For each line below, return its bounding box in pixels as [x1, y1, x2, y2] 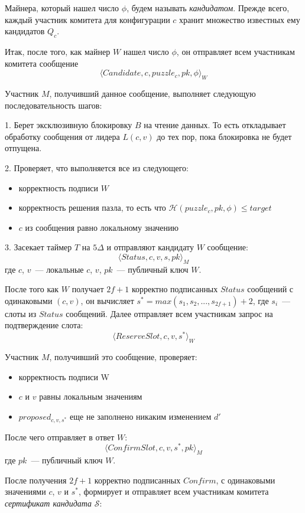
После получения [5, 473, 67, 486]
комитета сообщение [5, 57, 79, 69]
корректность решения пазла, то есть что [18, 201, 166, 214]
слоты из [5, 307, 37, 319]
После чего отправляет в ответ [5, 430, 115, 443]
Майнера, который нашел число [5, 2, 119, 14]
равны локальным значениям [39, 390, 142, 403]
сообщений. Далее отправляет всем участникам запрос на [66, 307, 273, 319]
